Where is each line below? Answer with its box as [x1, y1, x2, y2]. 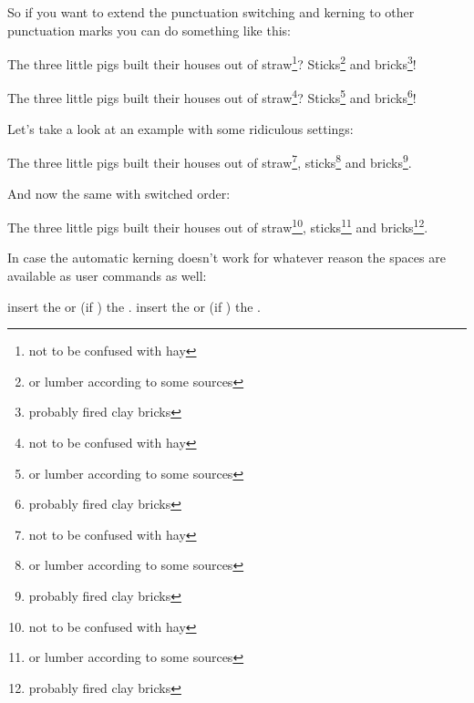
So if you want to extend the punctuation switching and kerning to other [7, 3, 415, 21]
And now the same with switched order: [7, 183, 231, 202]
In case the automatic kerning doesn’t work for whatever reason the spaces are [7, 248, 446, 267]
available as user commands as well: [7, 265, 207, 284]
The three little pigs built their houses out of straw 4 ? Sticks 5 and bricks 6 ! [7, 86, 417, 108]
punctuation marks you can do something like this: [7, 20, 292, 39]
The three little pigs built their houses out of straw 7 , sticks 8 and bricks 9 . [7, 150, 412, 171]
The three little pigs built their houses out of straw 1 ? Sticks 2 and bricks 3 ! [7, 52, 417, 73]
